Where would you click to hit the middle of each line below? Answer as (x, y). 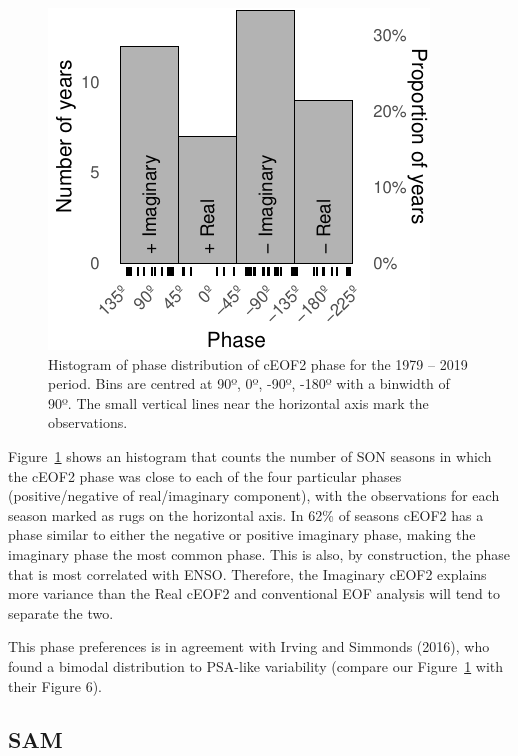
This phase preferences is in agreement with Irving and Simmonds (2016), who (249, 646)
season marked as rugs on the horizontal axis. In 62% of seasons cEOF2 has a (246, 514)
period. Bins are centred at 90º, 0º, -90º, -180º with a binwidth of (249, 383)
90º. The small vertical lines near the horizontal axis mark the (238, 402)
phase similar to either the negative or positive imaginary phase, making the (242, 534)
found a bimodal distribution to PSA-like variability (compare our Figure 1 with (256, 665)
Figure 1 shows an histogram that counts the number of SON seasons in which (250, 455)
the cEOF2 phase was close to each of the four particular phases (205, 475)
